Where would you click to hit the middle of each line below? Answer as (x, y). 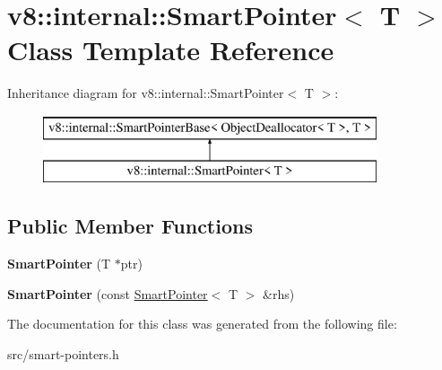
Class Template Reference (171, 50)
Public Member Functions (130, 226)
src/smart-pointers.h (63, 354)
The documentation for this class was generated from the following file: (202, 324)
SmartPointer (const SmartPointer (108, 293)
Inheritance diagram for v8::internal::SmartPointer (146, 93)
